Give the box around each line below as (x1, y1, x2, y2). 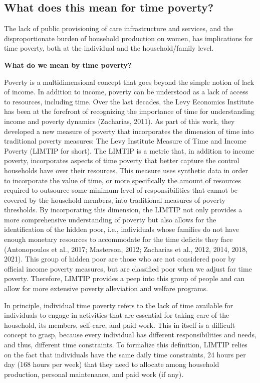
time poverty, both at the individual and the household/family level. (4, 43, 214, 53)
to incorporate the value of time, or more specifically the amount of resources (4, 175, 241, 185)
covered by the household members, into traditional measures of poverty (4, 194, 225, 205)
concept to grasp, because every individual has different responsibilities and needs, (4, 329, 256, 340)
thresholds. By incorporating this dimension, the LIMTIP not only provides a (4, 204, 242, 215)
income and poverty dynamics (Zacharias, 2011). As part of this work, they (4, 115, 235, 126)
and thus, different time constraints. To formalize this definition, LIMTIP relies (4, 339, 247, 350)
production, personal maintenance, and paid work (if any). (4, 368, 184, 379)
